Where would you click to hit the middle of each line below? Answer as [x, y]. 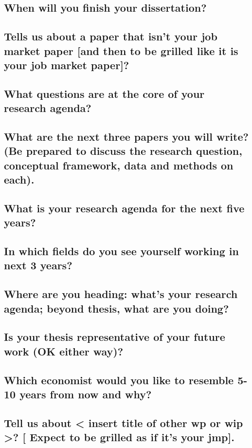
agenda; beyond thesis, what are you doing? [117, 308]
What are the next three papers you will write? [126, 136]
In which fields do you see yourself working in [121, 251]
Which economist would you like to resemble [119, 380]
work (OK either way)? [64, 351]
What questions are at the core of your [104, 93]
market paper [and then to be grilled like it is [121, 50]
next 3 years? [38, 265]
